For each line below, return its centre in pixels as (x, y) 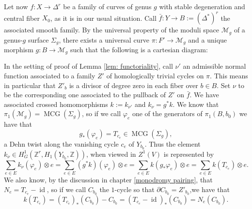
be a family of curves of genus (107, 6)
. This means (229, 76)
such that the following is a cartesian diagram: (139, 49)
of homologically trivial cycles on (155, 76)
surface (38, 39)
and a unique (208, 39)
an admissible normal (214, 66)
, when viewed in (111, 154)
